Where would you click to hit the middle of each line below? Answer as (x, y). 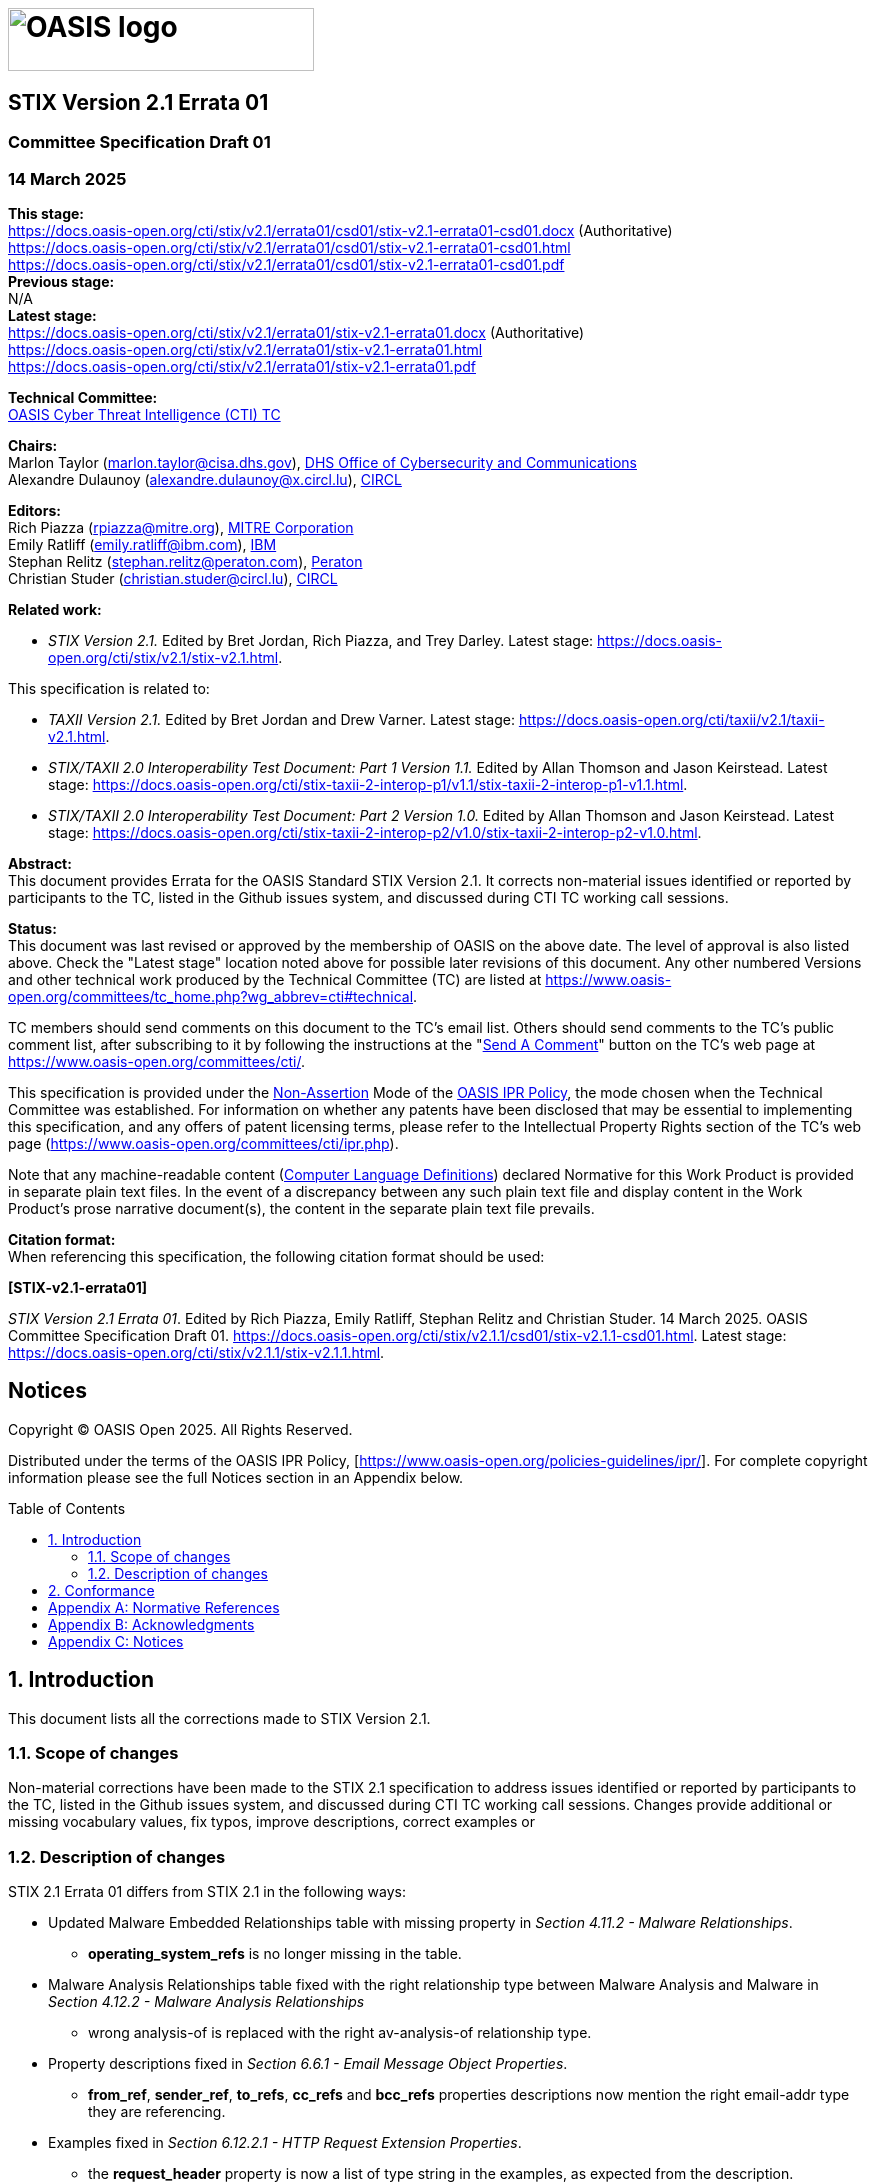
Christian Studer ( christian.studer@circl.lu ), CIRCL (173, 578)
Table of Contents (67, 1508)
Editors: (34, 510)
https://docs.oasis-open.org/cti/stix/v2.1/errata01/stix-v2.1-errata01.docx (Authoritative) (296, 332)
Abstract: (40, 863)
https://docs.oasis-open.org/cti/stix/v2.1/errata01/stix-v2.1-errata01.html (245, 349)
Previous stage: (61, 281)
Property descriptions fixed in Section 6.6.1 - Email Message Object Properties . (308, 2064)
